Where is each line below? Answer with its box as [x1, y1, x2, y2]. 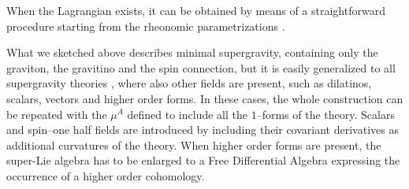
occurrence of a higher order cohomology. [6, 167, 205, 183]
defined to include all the [127, 106, 247, 122]
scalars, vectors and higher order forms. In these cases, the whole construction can [6, 90, 403, 106]
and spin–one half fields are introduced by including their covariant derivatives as [6, 121, 399, 138]
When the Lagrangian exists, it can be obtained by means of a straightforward [6, 2, 385, 18]
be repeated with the [6, 106, 107, 122]
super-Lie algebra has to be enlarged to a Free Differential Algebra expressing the [6, 152, 400, 169]
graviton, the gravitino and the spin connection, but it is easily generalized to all [6, 59, 396, 76]
